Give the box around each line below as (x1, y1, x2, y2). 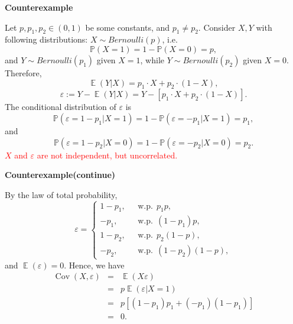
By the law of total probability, (5, 188, 118, 200)
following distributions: (5, 33, 88, 46)
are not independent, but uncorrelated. (37, 148, 178, 161)
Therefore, (5, 66, 42, 79)
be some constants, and (85, 21, 170, 33)
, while (140, 53, 165, 66)
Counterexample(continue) (5, 169, 116, 181)
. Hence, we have (64, 258, 125, 271)
